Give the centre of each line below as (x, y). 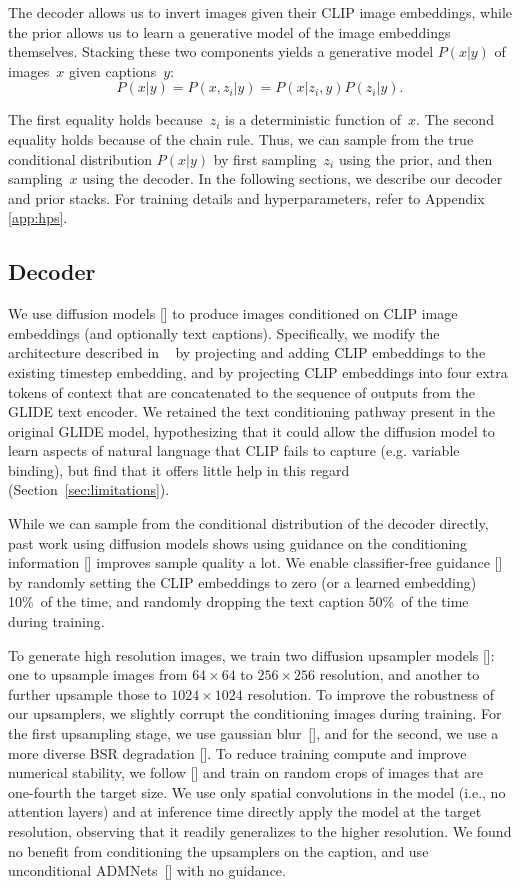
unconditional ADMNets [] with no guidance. (147, 870)
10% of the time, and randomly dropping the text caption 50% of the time (238, 601)
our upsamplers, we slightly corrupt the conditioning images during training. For (255, 713)
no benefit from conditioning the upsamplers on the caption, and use (218, 850)
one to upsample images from (98, 674)
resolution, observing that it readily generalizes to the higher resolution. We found (260, 830)
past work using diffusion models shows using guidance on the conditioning (238, 542)
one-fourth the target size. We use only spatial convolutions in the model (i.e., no (257, 791)
